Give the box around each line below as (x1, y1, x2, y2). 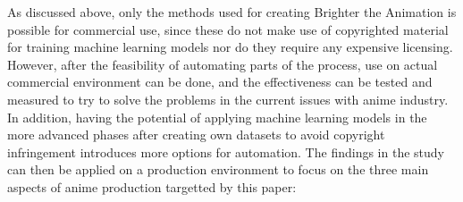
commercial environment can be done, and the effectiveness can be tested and (7, 72, 433, 91)
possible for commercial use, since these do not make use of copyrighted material (7, 20, 449, 38)
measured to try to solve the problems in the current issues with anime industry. (7, 89, 449, 108)
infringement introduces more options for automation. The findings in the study (7, 142, 444, 161)
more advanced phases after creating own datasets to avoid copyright (7, 125, 385, 144)
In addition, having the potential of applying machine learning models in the (7, 107, 427, 126)
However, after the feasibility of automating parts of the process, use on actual (7, 55, 438, 73)
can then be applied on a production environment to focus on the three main (7, 160, 429, 179)
